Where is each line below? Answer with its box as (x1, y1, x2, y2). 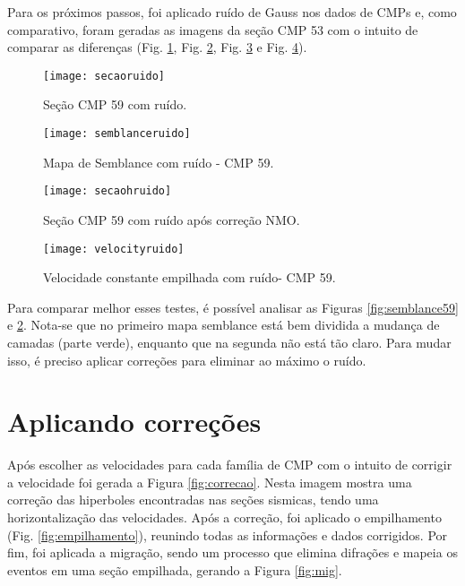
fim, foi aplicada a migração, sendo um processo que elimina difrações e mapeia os (7, 543, 458, 562)
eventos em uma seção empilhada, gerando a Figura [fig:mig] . (7, 560, 342, 579)
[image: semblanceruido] (43, 127, 191, 141)
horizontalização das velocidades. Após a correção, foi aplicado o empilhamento (7, 508, 442, 527)
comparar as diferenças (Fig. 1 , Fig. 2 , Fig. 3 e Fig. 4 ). (7, 38, 307, 56)
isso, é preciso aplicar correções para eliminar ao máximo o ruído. (7, 350, 366, 369)
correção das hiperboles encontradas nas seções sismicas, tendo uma (7, 490, 379, 509)
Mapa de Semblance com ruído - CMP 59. (43, 152, 274, 171)
